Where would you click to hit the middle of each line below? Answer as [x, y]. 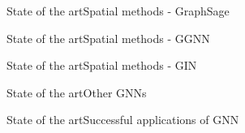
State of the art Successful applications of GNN [123, 120]
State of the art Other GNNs [77, 92]
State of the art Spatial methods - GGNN [108, 38]
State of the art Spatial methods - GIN [102, 65]
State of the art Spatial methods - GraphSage [118, 11]
